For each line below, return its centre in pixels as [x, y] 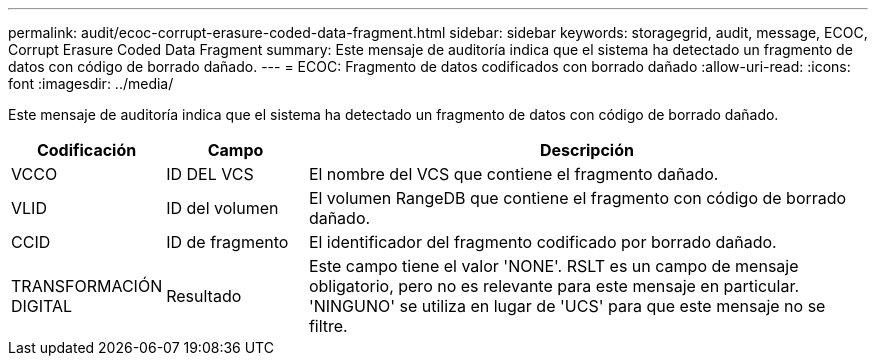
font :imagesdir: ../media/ [91, 83]
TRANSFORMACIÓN [87, 286]
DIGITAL [42, 306]
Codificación [86, 150]
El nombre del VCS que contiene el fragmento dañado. [513, 174]
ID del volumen [222, 208]
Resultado [204, 296]
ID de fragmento [227, 242]
